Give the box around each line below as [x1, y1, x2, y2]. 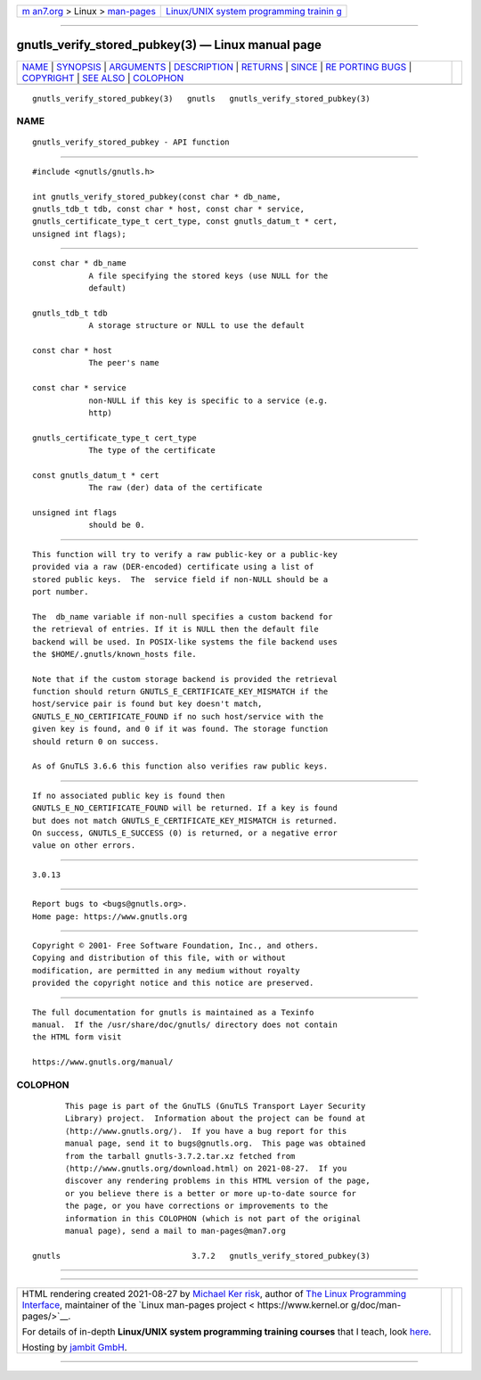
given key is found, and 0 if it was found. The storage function [32, 724, 329, 735]
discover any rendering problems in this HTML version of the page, [65, 1176, 371, 1186]
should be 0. [88, 520, 146, 530]
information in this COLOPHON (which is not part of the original [65, 1213, 362, 1223]
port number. [32, 587, 89, 596]
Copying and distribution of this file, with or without [32, 953, 287, 963]
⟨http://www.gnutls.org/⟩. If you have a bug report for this [65, 1126, 347, 1136]
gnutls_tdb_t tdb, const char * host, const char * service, [32, 204, 305, 214]
